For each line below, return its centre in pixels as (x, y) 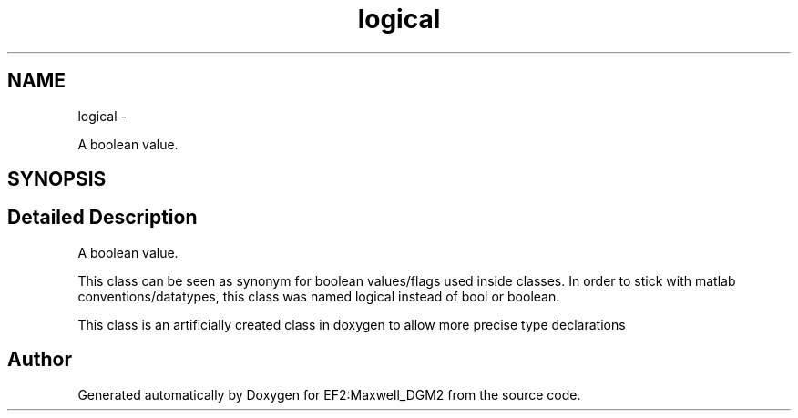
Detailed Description (102, 218)
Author (40, 360)
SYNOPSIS (57, 179)
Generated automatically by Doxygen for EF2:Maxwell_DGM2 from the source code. (329, 394)
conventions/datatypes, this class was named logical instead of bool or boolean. (319, 296)
